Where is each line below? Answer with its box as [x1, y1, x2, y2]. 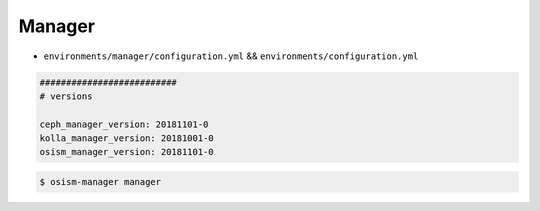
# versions [39, 90, 93, 102]
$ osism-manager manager [39, 176, 162, 188]
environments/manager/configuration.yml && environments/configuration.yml [43, 50, 419, 62]
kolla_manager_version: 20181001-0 [39, 133, 214, 144]
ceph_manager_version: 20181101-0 [39, 118, 209, 130]
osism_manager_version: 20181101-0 [39, 146, 214, 158]
